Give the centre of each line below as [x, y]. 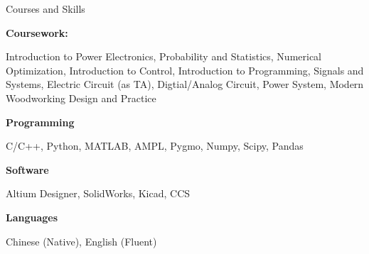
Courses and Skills [46, 9]
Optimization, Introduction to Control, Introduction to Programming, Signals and [185, 70]
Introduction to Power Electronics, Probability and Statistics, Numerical [164, 56]
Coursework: [37, 32]
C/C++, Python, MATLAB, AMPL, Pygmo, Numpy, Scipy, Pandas [155, 146]
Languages [32, 217]
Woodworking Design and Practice [81, 98]
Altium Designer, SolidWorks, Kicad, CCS [98, 193]
